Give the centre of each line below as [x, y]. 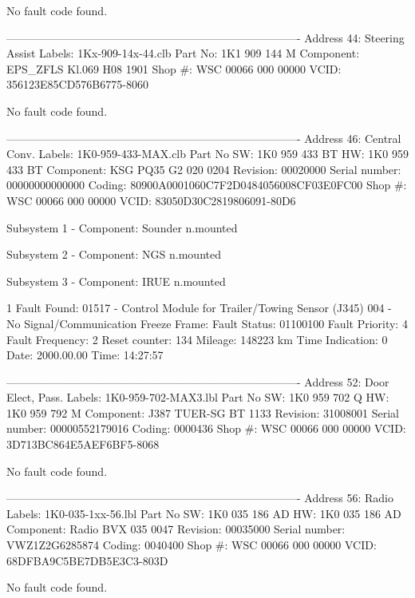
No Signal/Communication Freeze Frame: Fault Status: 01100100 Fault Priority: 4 [207, 323]
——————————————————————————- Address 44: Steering [206, 37]
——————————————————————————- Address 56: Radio [200, 498]
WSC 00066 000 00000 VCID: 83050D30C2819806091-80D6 [151, 200]
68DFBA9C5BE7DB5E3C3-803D [87, 560]
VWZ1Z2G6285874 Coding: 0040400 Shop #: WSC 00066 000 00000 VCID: [192, 545]
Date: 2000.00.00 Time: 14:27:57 [85, 355]
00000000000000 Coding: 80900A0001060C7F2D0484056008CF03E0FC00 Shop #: [207, 185]
